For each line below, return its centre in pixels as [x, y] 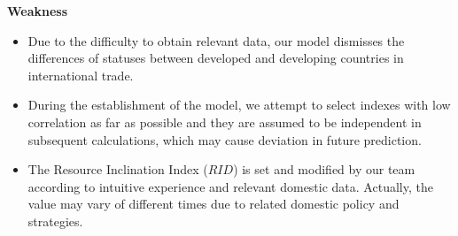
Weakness [38, 11]
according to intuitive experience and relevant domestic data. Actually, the [230, 186]
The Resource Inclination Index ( [118, 169]
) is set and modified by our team [324, 169]
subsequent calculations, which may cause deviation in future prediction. [225, 139]
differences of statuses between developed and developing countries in [216, 58]
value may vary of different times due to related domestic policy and [213, 204]
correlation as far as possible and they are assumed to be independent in [225, 122]
